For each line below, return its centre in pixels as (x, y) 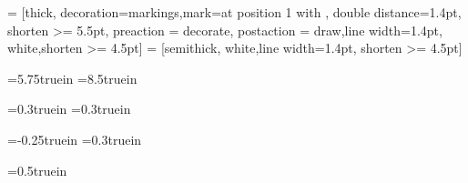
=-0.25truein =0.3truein (75, 139)
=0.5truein (37, 170)
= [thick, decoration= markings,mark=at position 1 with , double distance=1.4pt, (234, 12)
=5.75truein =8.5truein (72, 78)
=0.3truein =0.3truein (69, 109)
